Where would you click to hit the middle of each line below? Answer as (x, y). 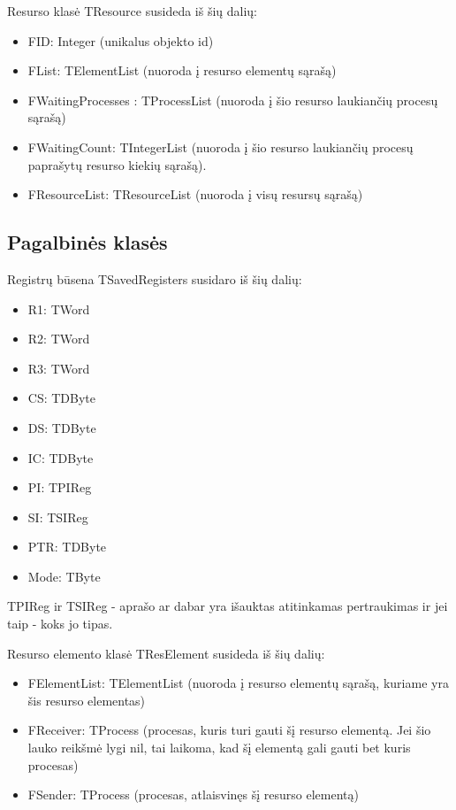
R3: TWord (59, 368)
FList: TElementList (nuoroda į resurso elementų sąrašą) (182, 70)
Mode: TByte (64, 576)
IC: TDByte (61, 457)
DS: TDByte (62, 427)
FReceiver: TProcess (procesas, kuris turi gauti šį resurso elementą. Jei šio (229, 730)
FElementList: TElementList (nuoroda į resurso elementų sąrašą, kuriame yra (238, 683)
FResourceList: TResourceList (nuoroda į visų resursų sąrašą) (195, 194)
